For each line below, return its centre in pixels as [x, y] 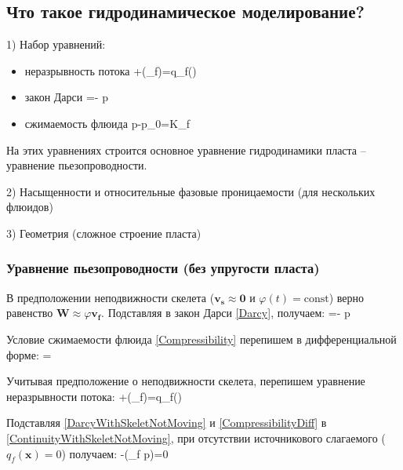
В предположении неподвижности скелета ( [111, 297]
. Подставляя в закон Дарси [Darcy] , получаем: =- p [226, 313]
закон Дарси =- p [66, 97]
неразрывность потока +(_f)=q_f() [111, 70]
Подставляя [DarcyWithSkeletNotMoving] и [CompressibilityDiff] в [167, 423]
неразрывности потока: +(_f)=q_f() [94, 396]
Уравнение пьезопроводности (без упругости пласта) [163, 268]
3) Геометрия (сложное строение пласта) [104, 233]
